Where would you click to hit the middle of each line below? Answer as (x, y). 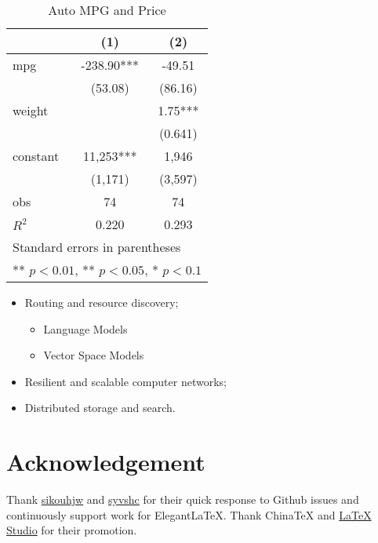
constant (36, 156)
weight (31, 110)
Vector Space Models (94, 355)
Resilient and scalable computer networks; (125, 381)
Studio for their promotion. (72, 530)
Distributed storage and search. (100, 408)
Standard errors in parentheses (97, 247)
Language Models (85, 328)
